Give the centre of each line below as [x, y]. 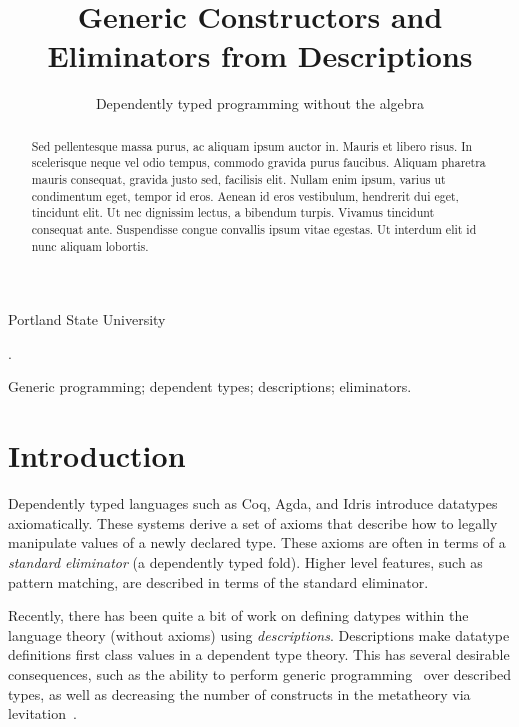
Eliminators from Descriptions [260, 55]
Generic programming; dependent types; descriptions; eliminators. [210, 386]
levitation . [42, 713]
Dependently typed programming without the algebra [260, 103]
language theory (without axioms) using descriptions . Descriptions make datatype [259, 634]
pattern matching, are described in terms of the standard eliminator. [218, 581]
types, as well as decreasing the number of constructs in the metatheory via [239, 693]
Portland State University [87, 319]
